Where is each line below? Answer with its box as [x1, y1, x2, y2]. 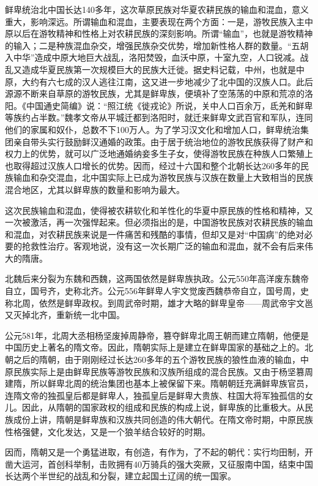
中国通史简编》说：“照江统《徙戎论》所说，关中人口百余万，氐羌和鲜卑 [26, 99, 313, 112]
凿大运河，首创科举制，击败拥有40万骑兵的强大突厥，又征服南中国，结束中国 [5, 457, 313, 470]
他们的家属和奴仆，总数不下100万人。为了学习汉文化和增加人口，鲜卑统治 [5, 123, 300, 135]
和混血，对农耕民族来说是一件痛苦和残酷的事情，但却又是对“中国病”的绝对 [5, 227, 305, 240]
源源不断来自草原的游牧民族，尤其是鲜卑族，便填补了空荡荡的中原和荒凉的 [5, 87, 305, 100]
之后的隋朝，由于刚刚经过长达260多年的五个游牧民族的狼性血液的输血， [13, 353, 300, 366]
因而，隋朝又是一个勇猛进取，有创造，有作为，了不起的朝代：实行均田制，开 [5, 446, 313, 458]
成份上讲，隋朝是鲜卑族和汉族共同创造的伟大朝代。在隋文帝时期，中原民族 [13, 413, 313, 425]
